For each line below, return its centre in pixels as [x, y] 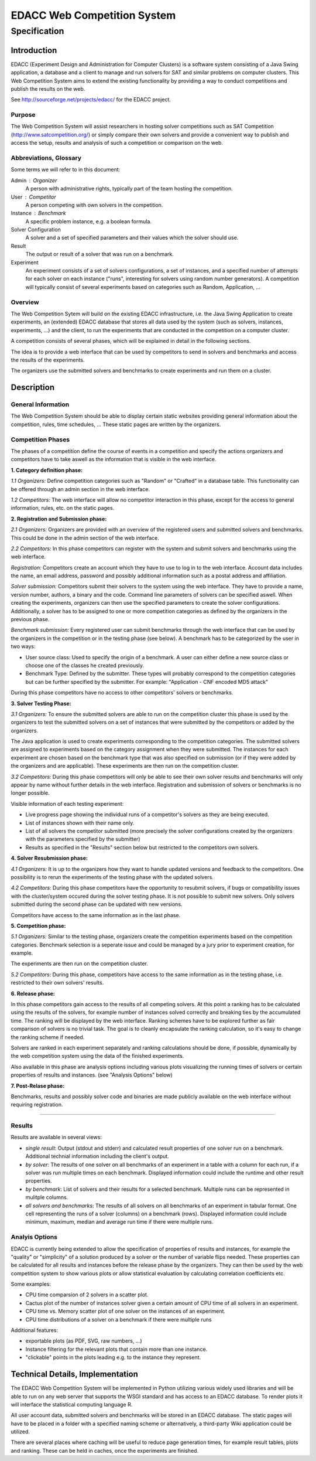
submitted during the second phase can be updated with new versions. [97, 904]
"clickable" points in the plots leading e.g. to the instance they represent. [113, 1357]
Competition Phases [40, 440]
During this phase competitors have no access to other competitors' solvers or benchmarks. [122, 693]
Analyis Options [34, 1237]
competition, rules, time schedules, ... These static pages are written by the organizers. [116, 424]
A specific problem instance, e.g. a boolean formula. [89, 221]
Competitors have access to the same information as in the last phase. [96, 915]
